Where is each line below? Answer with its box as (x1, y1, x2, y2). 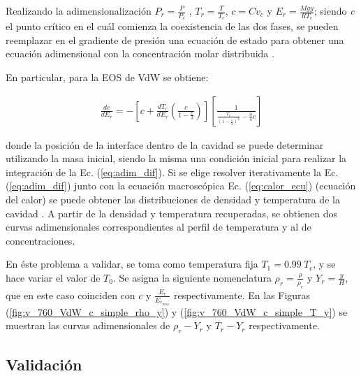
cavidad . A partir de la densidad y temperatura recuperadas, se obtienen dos (6, 205, 338, 220)
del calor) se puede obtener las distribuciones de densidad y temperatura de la (6, 192, 340, 207)
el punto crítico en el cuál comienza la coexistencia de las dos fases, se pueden (6, 19, 339, 34)
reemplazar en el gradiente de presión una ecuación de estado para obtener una (6, 32, 344, 47)
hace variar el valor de (6, 270, 101, 284)
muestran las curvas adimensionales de (6, 318, 170, 333)
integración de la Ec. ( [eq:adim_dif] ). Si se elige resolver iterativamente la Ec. (6, 164, 339, 179)
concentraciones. (6, 233, 75, 247)
